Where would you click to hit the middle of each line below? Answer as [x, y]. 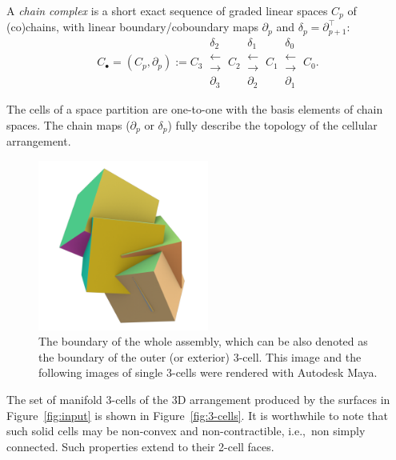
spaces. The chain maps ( [68, 124]
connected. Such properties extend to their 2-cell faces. [140, 446]
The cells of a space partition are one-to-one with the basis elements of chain [195, 108]
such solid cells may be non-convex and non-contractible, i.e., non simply [186, 431]
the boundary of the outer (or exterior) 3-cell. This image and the [200, 356]
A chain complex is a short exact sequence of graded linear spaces [167, 10]
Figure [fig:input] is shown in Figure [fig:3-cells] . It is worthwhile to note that [197, 415]
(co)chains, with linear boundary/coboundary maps [132, 27]
